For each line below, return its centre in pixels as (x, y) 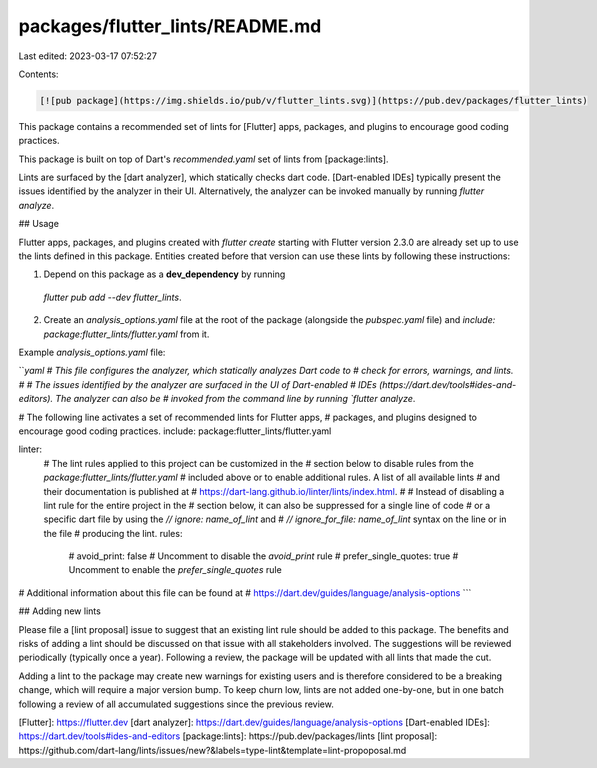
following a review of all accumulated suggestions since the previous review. (176, 704)
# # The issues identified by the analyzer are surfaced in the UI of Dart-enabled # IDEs (197, 384)
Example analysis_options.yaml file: (92, 352)
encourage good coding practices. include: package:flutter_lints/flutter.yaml (175, 431)
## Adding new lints (60, 611)
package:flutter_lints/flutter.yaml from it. (126, 334)
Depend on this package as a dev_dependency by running (164, 274)
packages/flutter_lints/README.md (170, 26)
